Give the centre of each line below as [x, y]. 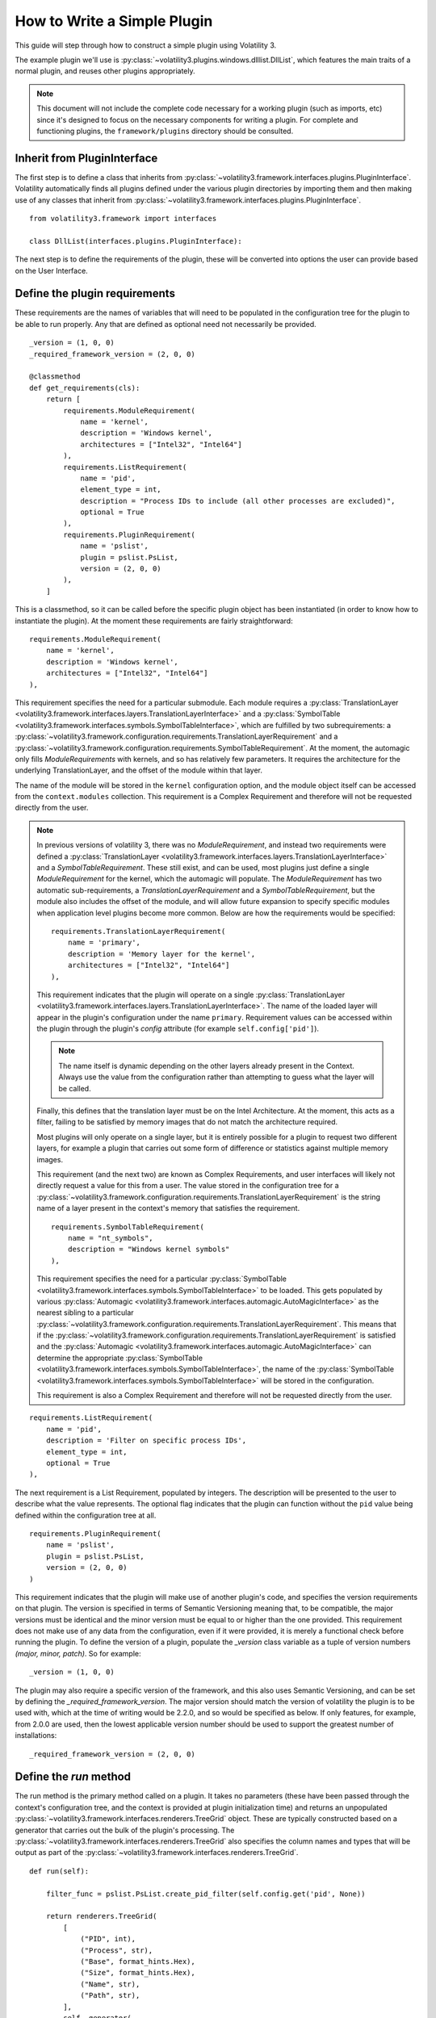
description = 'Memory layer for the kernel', [161, 954]
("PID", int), [108, 1939]
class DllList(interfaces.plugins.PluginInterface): [136, 241]
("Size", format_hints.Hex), [138, 1973]
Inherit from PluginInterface [86, 158]
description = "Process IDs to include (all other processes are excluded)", [238, 501]
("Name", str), [110, 1984]
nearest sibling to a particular [85, 1313]
